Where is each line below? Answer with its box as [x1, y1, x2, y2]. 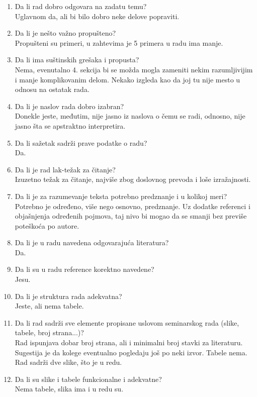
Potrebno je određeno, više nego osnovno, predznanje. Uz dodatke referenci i [15, 201, 250, 211]
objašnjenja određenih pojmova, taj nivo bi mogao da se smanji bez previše [15, 211, 247, 221]
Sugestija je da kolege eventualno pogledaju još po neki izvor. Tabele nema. [15, 347, 247, 357]
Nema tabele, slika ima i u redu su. [15, 383, 124, 394]
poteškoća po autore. [15, 220, 79, 231]
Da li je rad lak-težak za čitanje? [15, 164, 116, 174]
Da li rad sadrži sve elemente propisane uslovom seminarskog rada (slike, [15, 317, 239, 328]
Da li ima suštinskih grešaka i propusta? [15, 54, 139, 65]
